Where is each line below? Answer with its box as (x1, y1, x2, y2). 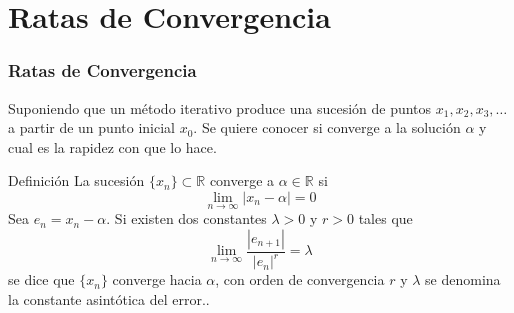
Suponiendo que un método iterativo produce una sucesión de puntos (8, 97, 432, 118)
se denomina (425, 269, 501, 290)
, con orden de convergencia (215, 269, 385, 290)
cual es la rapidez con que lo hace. (8, 136, 217, 157)
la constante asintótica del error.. (8, 288, 210, 309)
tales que (358, 208, 413, 229)
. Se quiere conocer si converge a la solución (193, 117, 461, 138)
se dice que (8, 269, 75, 290)
